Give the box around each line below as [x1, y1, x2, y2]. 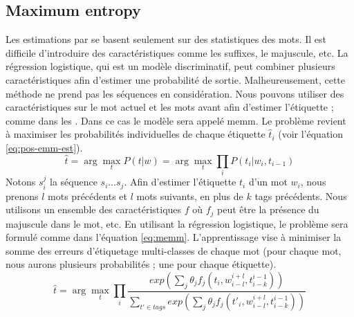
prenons [6, 188, 39, 203]
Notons [6, 174, 36, 189]
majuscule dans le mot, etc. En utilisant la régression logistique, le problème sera [6, 216, 348, 230]
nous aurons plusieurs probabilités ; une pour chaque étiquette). [6, 257, 277, 271]
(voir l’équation [278, 127, 344, 141]
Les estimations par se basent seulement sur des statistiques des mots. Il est [6, 32, 327, 46]
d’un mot [248, 174, 288, 189]
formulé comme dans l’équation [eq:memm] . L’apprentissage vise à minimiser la [6, 230, 342, 244]
